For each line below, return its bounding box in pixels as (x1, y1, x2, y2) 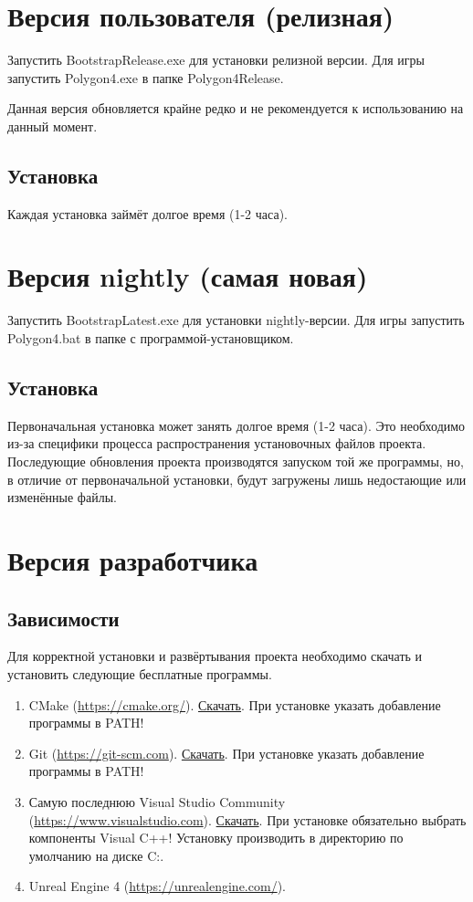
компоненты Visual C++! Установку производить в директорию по (28, 828, 404, 847)
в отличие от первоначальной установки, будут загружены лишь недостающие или (7, 469, 467, 488)
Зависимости (7, 603, 120, 632)
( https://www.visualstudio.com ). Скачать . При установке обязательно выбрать (28, 810, 467, 829)
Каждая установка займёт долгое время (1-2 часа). (7, 204, 288, 223)
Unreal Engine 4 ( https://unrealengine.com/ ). (28, 876, 286, 896)
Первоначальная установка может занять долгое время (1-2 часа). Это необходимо (7, 415, 466, 435)
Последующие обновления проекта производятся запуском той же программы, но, (7, 452, 464, 470)
